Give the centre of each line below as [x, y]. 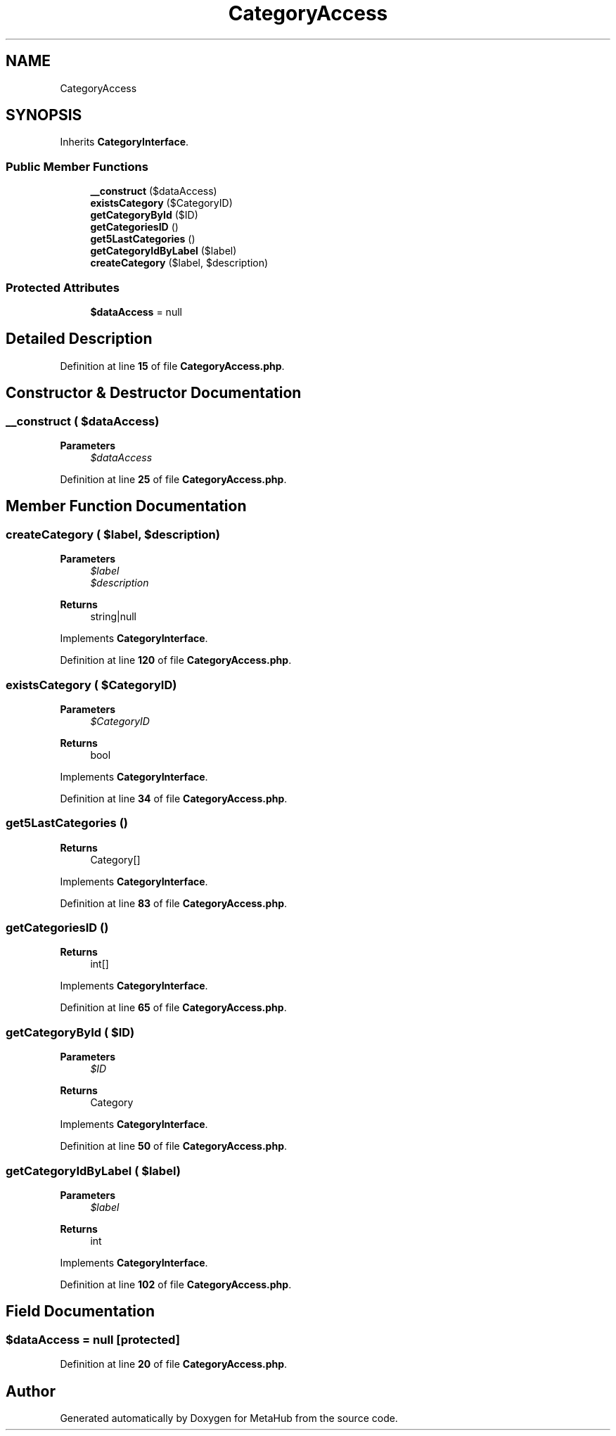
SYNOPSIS [44, 115]
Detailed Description [79, 339]
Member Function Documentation [126, 506]
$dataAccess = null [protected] [93, 1339]
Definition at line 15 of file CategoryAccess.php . [172, 366]
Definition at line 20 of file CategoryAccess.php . [174, 1364]
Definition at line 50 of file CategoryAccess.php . [174, 1146]
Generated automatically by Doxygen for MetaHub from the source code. [229, 1418]
